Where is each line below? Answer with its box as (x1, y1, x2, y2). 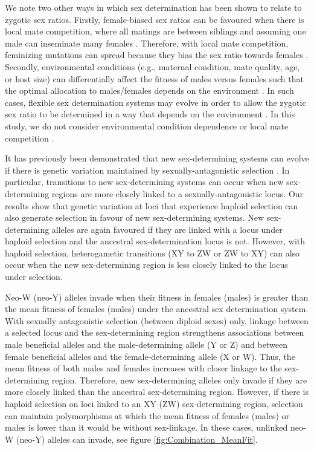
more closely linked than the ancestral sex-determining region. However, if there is (5, 385, 309, 398)
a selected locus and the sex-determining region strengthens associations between (5, 326, 304, 339)
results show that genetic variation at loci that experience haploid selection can (5, 199, 298, 212)
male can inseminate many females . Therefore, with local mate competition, (5, 36, 289, 49)
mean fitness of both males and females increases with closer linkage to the (5, 362, 282, 374)
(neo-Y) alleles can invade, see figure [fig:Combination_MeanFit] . (16, 432, 258, 445)
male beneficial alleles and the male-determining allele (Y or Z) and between (5, 338, 287, 351)
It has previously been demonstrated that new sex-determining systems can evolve (5, 152, 309, 165)
